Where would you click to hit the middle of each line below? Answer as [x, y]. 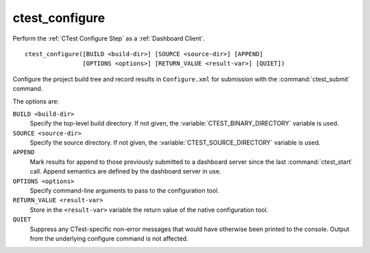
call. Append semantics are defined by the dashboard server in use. [126, 171]
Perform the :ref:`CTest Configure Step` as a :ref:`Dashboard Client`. [109, 38]
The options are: [36, 101]
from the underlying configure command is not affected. [109, 238]
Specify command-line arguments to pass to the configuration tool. [124, 191]
